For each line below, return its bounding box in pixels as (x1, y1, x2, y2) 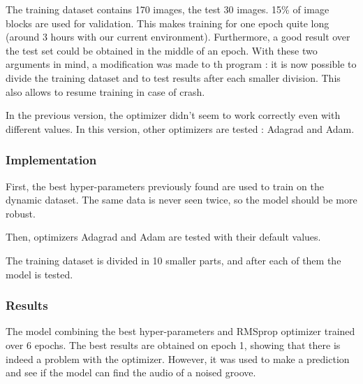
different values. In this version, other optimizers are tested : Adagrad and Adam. (6, 121, 355, 136)
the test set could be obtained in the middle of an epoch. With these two (6, 43, 318, 57)
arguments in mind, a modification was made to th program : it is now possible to (6, 57, 357, 71)
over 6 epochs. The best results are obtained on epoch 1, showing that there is (6, 337, 341, 352)
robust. (6, 206, 36, 220)
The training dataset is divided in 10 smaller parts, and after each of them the (6, 253, 341, 267)
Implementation (6, 151, 97, 169)
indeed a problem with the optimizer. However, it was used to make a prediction (6, 351, 350, 366)
